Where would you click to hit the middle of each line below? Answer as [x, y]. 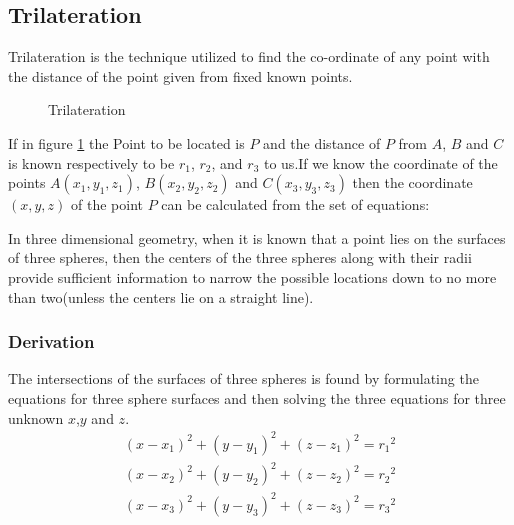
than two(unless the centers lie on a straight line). [161, 296]
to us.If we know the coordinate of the [380, 162]
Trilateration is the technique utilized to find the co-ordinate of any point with [249, 56]
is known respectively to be [91, 162]
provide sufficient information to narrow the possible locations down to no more [252, 276]
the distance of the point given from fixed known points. [180, 75]
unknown [36, 417]
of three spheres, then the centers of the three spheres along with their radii [240, 257]
